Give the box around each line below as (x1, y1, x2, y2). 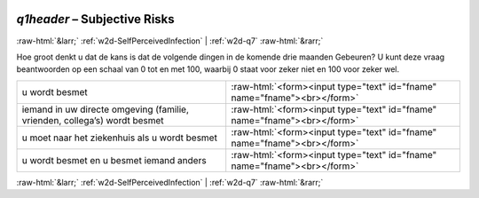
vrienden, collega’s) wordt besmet (21, 114, 164, 126)
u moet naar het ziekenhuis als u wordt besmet (21, 131, 217, 144)
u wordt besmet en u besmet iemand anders (21, 154, 208, 166)
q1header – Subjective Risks (16, 12, 175, 27)
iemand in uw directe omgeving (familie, (21, 103, 190, 115)
